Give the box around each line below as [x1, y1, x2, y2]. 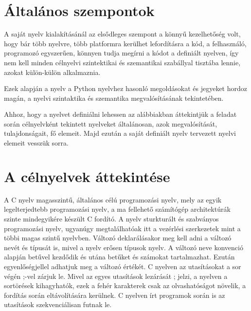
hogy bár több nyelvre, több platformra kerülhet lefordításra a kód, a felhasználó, [4, 38, 247, 48]
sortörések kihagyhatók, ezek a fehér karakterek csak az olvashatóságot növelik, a [4, 280, 246, 291]
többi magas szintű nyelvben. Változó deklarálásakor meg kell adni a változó [4, 233, 232, 243]
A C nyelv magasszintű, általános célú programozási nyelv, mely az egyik [4, 194, 222, 204]
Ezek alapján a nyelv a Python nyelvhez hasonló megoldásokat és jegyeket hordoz [4, 83, 247, 93]
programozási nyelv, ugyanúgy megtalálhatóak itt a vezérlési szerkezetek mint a [4, 223, 241, 233]
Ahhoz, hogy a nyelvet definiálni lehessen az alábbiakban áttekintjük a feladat [4, 109, 237, 119]
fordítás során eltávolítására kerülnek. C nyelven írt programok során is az [4, 290, 225, 300]
